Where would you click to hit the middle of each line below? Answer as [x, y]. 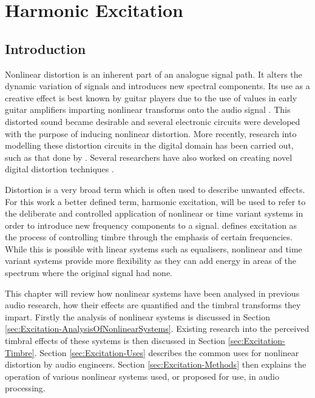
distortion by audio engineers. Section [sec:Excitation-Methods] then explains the [156, 364]
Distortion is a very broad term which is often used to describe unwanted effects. [155, 189]
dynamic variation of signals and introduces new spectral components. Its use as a [157, 86]
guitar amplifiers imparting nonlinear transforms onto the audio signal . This [148, 110]
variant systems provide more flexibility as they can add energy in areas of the [151, 261]
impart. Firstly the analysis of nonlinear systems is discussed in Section [138, 316]
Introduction [46, 48]
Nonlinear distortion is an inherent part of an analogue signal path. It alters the [154, 74]
